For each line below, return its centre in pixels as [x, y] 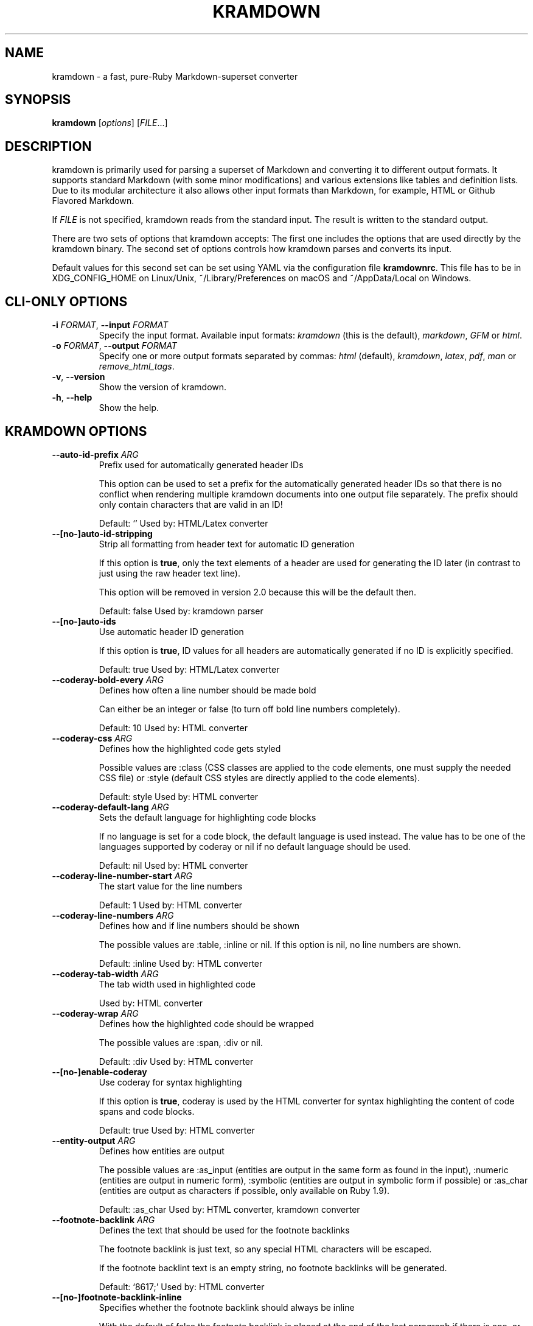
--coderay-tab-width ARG [105, 973]
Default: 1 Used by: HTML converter [171, 905]
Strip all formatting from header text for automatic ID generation [227, 544]
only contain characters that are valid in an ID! [191, 504]
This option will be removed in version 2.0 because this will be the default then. [258, 592]
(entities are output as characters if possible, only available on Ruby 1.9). [244, 1190]
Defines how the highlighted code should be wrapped [206, 1023]
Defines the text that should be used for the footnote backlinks [224, 1230]
